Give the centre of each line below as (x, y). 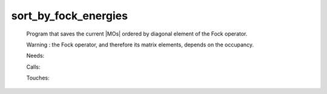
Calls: (33, 67)
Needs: (35, 56)
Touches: (38, 78)
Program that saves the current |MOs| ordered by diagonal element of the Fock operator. (137, 34)
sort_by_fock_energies (70, 16)
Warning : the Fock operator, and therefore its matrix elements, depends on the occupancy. (140, 45)
